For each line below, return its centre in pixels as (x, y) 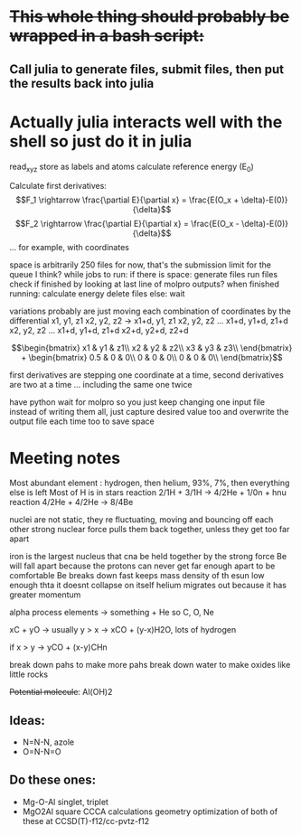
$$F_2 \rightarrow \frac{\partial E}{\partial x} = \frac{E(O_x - (127, 224)
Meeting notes (65, 458)
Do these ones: (53, 780)
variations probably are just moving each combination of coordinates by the (150, 311)
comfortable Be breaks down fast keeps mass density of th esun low (137, 576)
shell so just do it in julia (101, 141)
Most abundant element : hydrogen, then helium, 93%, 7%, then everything (150, 483)
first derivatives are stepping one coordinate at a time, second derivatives (147, 375)
